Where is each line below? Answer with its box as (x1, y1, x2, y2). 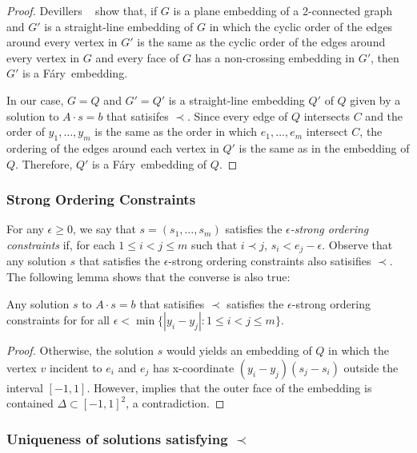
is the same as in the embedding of (239, 139, 410, 156)
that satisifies (139, 295, 205, 312)
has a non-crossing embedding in (194, 49, 355, 66)
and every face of (95, 49, 179, 66)
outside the (343, 359, 399, 376)
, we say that (72, 221, 136, 237)
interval (6, 379, 43, 395)
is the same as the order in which (94, 123, 258, 140)
